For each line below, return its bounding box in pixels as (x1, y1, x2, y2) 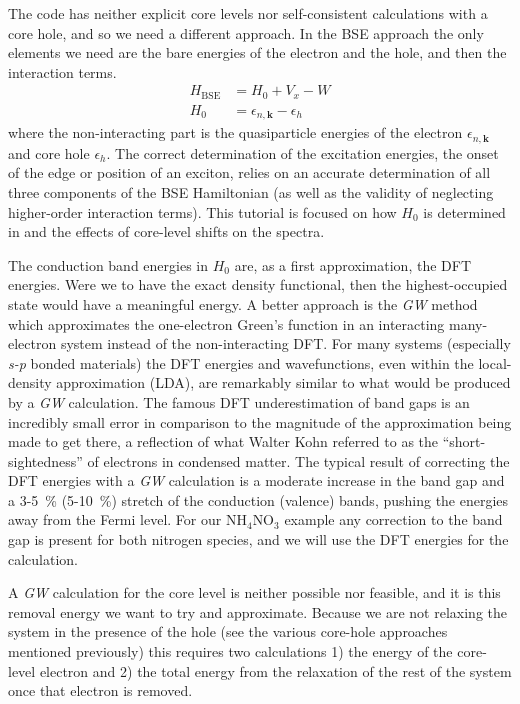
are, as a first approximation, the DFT (234, 254, 472, 275)
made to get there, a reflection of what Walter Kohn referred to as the (8, 431, 439, 452)
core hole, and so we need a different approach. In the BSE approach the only (8, 22, 484, 43)
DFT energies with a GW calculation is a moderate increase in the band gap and (8, 470, 505, 491)
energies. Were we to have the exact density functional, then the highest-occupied (8, 274, 508, 295)
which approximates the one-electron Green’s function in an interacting (8, 313, 445, 334)
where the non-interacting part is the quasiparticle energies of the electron (8, 122, 463, 143)
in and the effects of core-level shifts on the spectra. (8, 221, 325, 242)
